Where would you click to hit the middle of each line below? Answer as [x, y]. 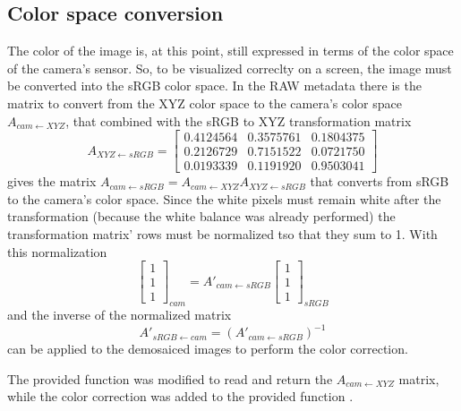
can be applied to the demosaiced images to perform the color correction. [208, 349]
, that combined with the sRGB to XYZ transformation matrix [239, 120]
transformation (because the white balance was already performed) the [201, 216]
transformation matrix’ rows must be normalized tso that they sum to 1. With [222, 234]
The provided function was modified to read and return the [170, 378]
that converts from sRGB [380, 181]
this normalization [57, 251]
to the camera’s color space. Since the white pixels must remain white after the [224, 198]
